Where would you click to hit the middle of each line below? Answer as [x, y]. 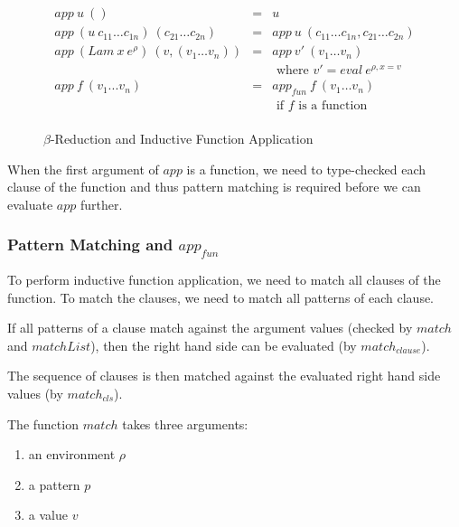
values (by [35, 393]
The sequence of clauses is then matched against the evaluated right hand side [224, 376]
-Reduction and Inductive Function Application [182, 139]
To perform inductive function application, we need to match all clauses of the [224, 279]
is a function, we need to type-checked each [306, 169]
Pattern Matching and [90, 245]
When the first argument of [83, 169]
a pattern [54, 484]
